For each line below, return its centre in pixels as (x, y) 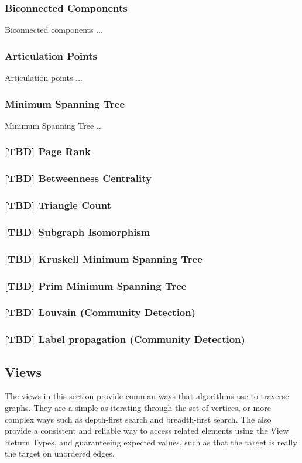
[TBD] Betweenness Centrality (78, 178)
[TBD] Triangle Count (58, 205)
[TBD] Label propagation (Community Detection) (125, 339)
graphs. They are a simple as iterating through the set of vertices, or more (138, 407)
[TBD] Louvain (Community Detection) (100, 312)
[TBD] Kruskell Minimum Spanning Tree (104, 258)
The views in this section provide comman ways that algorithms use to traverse (147, 396)
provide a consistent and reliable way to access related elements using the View (147, 431)
